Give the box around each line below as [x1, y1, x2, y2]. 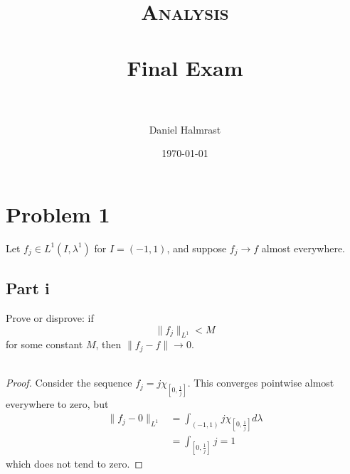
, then [95, 337, 122, 352]
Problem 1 [6, 199, 110, 228]
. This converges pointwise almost [187, 375, 334, 390]
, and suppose [166, 240, 227, 255]
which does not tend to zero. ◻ [6, 456, 143, 471]
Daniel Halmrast [149, 122, 221, 136]
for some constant [6, 337, 83, 352]
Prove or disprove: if [6, 311, 94, 325]
